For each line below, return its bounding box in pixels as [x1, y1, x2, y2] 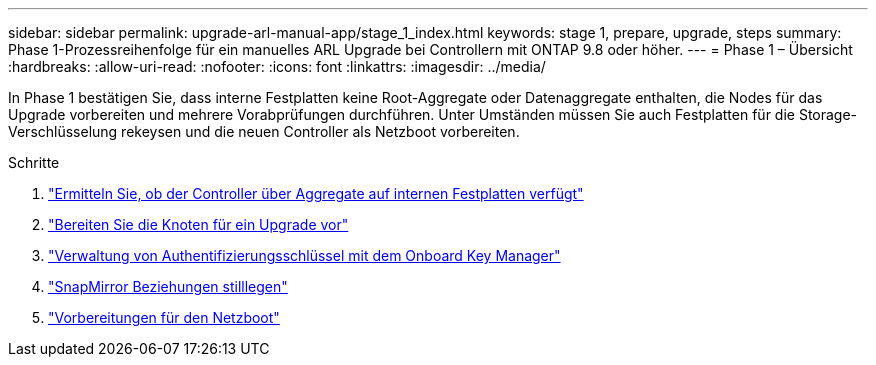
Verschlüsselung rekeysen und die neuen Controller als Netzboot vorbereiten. [8, 123, 520, 140]
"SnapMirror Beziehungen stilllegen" [48, 278, 288, 295]
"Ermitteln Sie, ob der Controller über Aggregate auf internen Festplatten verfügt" [48, 185, 584, 202]
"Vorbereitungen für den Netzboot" [48, 309, 280, 326]
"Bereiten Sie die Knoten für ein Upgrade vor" [48, 216, 349, 233]
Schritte [8, 154, 60, 171]
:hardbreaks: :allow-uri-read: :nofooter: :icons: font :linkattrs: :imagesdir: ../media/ [8, 58, 546, 75]
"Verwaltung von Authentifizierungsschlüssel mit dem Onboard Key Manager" [48, 247, 561, 264]
